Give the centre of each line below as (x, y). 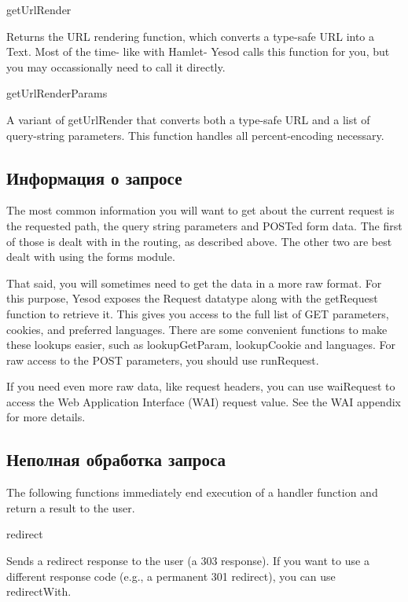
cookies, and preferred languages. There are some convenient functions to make (197, 329)
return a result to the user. (71, 507)
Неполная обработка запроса (116, 459)
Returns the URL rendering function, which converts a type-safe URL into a (191, 36)
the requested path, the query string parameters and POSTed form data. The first (204, 225)
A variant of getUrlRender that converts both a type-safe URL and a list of (188, 119)
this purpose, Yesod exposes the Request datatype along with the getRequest (192, 298)
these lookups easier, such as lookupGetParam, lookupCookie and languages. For (201, 345)
